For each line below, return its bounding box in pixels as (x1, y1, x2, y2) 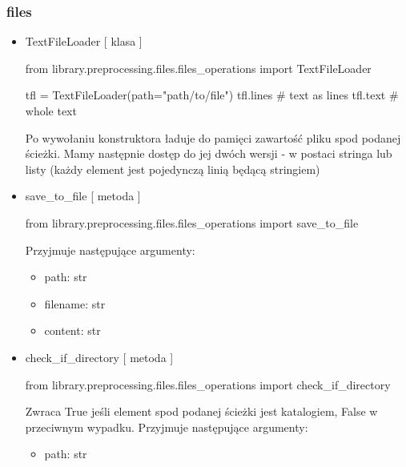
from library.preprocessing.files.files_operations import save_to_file (25, 214, 359, 231)
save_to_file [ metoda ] (25, 187, 141, 204)
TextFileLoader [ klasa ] (25, 33, 143, 50)
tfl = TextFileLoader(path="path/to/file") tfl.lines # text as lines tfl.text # (25, 87, 399, 103)
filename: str (44, 295, 106, 312)
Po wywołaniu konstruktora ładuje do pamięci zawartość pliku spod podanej (25, 129, 401, 146)
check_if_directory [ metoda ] (25, 348, 174, 365)
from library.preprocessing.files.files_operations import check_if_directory (25, 376, 391, 393)
